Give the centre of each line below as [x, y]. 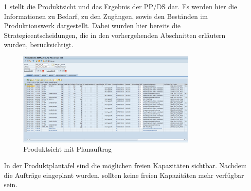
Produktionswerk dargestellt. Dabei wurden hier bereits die [92, 26]
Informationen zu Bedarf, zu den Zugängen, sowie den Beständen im [106, 16]
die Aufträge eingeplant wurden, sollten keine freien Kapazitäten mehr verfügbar [124, 175]
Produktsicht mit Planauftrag [68, 149]
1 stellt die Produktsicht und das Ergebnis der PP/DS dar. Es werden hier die [121, 6]
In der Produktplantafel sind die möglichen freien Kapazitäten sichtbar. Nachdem [125, 165]
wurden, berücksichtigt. [39, 44]
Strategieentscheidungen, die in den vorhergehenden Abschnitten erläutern [115, 35]
